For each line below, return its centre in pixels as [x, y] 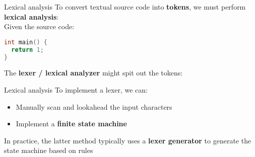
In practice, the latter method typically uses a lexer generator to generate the [128, 140]
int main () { [26, 42]
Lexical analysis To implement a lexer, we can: [76, 90]
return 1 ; [27, 50]
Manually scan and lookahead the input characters [94, 106]
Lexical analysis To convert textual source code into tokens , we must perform [125, 7]
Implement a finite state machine [71, 124]
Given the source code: [39, 26]
